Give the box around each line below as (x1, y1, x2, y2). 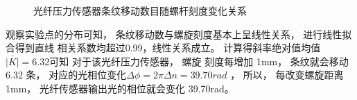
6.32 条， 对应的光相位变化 (6, 67, 127, 82)
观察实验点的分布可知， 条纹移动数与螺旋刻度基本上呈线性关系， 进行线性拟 (6, 26, 352, 41)
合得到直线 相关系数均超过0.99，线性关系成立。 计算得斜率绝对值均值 (6, 40, 321, 55)
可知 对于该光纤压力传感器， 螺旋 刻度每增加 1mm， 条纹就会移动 (49, 53, 349, 68)
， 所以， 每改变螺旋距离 (230, 67, 344, 82)
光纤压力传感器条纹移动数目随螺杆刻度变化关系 (33, 3, 247, 17)
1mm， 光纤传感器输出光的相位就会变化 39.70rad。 (6, 81, 234, 95)
